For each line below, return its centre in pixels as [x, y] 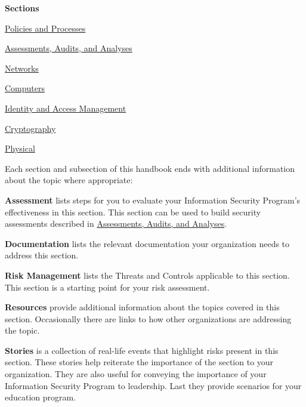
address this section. [42, 255]
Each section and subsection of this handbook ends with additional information [150, 168]
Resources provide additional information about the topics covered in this [142, 307]
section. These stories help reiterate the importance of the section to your [139, 362]
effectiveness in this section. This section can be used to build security [133, 212]
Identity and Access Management [66, 108]
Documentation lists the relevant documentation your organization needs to [147, 243]
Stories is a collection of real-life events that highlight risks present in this [142, 350]
